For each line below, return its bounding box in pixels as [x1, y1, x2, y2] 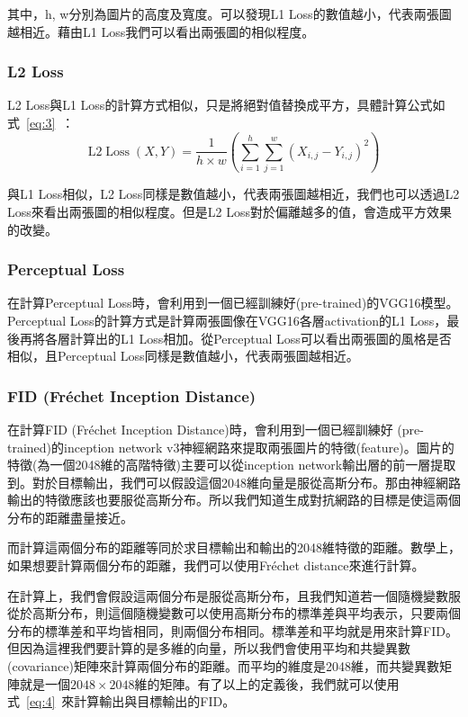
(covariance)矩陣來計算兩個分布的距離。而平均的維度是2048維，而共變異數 [7, 657, 439, 676]
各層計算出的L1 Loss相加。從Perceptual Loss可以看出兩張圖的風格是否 [44, 328, 452, 347]
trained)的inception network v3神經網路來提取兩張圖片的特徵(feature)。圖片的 [7, 437, 454, 456]
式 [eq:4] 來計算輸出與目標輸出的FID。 [7, 692, 236, 711]
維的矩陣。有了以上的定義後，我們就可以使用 [134, 674, 400, 693]
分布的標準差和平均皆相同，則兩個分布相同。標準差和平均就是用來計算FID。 [7, 621, 458, 640]
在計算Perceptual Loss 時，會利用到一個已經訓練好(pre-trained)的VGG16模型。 [7, 293, 459, 312]
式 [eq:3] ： [7, 113, 75, 131]
